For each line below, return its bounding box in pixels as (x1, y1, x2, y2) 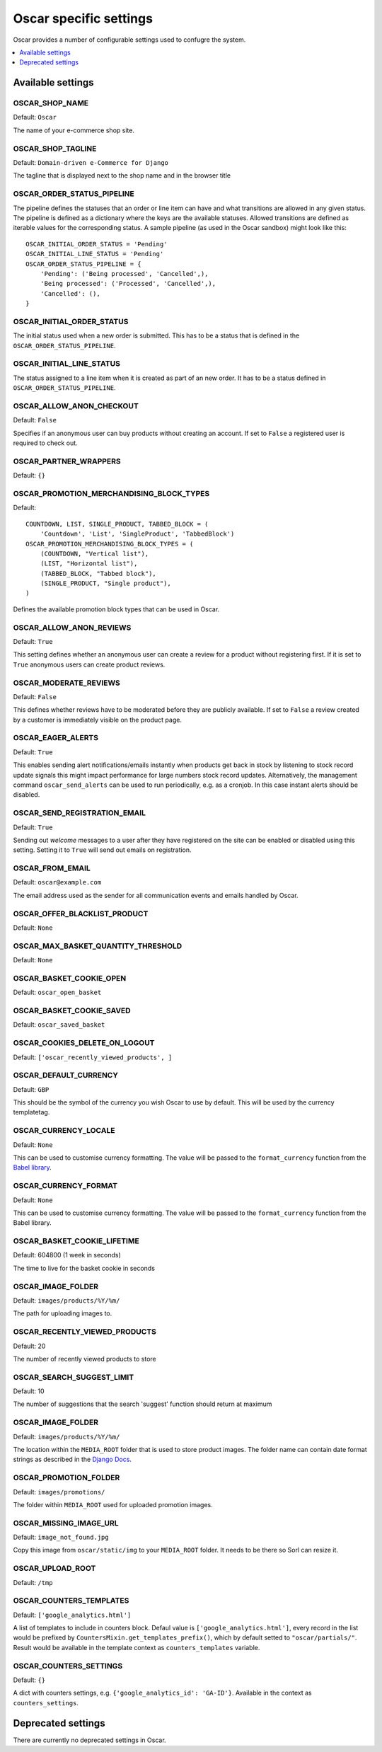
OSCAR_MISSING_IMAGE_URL (13, 1518, 119, 1528)
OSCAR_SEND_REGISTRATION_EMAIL (13, 808, 146, 818)
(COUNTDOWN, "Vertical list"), (40, 549, 149, 558)
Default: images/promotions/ (13, 1487, 105, 1496)
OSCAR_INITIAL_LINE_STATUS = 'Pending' (25, 250, 164, 258)
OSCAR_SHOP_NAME (13, 98, 89, 108)
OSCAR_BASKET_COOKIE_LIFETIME (13, 1236, 139, 1246)
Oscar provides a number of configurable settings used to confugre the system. (13, 35, 246, 44)
